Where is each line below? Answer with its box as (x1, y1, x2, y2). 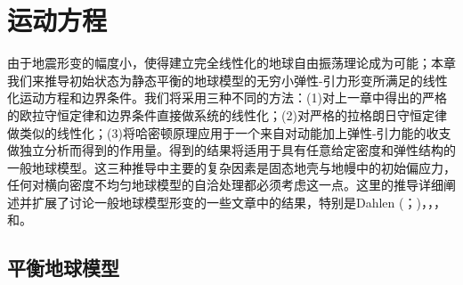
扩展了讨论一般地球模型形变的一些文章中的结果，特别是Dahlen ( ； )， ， (31, 192, 434, 211)
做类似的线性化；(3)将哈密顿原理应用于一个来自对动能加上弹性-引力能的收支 (7, 123, 451, 142)
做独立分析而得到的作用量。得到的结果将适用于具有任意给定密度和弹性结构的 (7, 141, 456, 159)
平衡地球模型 (7, 254, 119, 281)
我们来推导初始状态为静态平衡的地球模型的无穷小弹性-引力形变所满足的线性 (7, 70, 448, 89)
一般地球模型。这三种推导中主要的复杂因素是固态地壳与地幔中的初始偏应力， (7, 158, 456, 176)
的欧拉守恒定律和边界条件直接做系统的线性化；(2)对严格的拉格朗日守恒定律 (7, 105, 447, 124)
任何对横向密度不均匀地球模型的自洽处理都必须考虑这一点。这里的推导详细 (7, 175, 443, 194)
